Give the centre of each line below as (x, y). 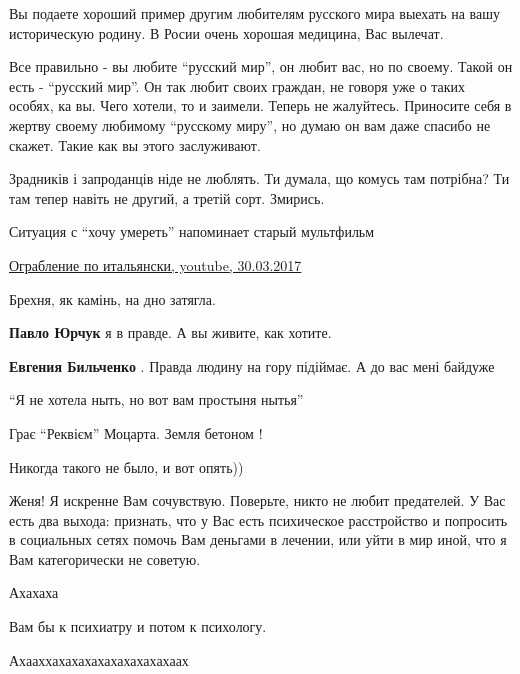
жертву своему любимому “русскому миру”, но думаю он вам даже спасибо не (250, 124)
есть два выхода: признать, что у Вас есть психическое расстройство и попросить (258, 519)
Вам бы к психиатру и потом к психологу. (138, 626)
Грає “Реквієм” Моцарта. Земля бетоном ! (136, 432)
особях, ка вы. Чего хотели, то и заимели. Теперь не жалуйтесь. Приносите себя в (260, 105)
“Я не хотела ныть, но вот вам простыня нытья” (156, 399)
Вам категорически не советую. (105, 558)
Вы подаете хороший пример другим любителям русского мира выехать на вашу (254, 13)
